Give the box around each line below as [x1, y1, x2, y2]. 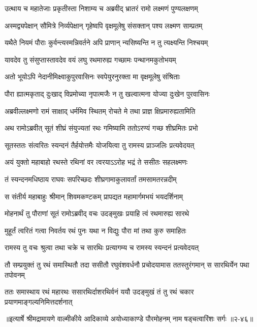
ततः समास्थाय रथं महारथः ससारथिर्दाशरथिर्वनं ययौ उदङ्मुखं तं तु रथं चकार [5, 286, 194, 297]
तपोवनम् [5, 269, 25, 280]
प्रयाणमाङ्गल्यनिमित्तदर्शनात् [5, 296, 73, 307]
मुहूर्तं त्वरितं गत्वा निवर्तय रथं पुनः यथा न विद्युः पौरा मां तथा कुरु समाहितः [5, 225, 186, 235]
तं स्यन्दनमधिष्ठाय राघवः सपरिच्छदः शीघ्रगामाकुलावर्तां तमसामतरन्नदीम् [5, 173, 177, 184]
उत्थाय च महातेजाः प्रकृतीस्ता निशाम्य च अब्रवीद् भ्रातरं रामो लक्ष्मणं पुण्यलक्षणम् [5, 3, 198, 13]
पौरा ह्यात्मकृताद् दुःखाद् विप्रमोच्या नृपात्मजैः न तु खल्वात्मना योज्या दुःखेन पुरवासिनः [5, 88, 210, 99]
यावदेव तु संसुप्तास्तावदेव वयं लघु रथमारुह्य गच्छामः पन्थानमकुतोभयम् [5, 54, 176, 65]
